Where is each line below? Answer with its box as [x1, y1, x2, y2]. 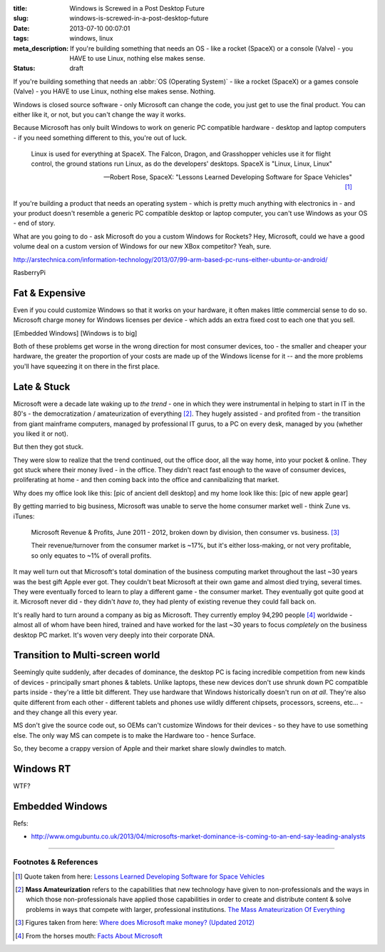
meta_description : [13, 44, 69, 53]
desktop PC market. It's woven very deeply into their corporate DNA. [13, 631, 215, 639]
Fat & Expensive [13, 286, 86, 299]
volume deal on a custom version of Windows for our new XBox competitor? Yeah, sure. [13, 242, 272, 251]
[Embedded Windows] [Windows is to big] [13, 329, 138, 337]
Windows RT [13, 763, 71, 775]
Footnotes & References [13, 857, 98, 867]
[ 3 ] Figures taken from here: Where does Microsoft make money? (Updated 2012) [15, 918, 255, 927]
